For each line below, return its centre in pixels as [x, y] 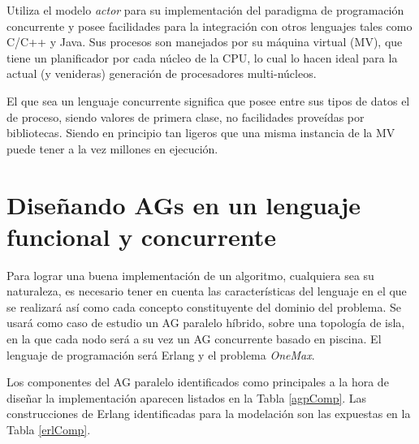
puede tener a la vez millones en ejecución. [112, 148]
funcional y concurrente [141, 236]
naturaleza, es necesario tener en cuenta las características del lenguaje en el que [207, 291]
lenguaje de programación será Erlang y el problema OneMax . [161, 354]
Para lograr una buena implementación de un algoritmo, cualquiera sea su [190, 275]
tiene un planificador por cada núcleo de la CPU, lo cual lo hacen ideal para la [202, 57]
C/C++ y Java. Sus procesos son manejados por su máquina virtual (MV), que [205, 42]
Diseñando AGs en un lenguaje [184, 204]
